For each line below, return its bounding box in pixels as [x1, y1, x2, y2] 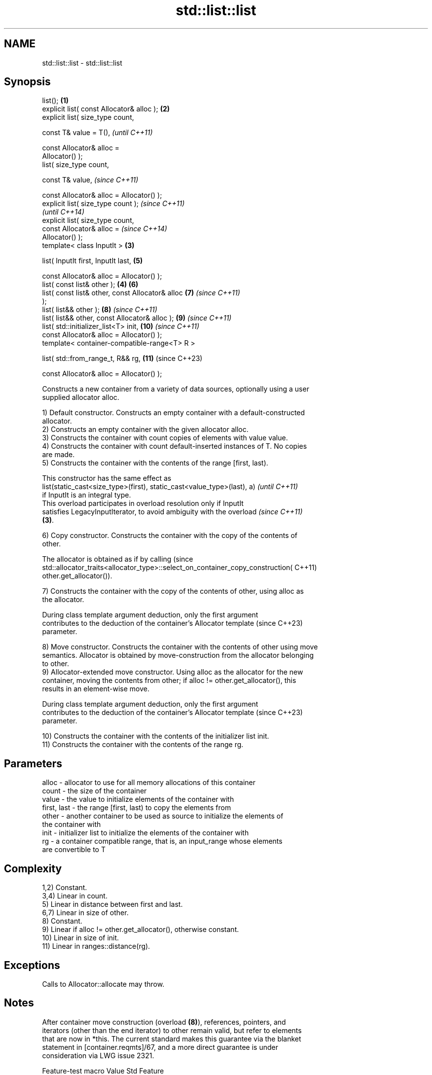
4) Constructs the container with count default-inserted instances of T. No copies [42, 442, 307, 451]
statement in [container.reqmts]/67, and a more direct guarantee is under [42, 1042, 278, 1051]
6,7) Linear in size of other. [42, 908, 129, 917]
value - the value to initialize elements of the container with [42, 795, 234, 804]
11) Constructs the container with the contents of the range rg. [42, 740, 244, 749]
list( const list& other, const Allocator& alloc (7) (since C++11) [42, 288, 240, 297]
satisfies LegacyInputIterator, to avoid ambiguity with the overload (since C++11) [42, 507, 303, 516]
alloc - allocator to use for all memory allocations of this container [42, 778, 256, 787]
